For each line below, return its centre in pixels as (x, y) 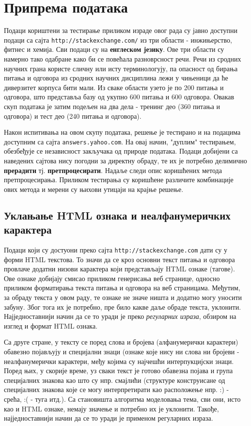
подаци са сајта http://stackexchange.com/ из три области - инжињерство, (118, 39)
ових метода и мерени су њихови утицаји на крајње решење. (94, 189)
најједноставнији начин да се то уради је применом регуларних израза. (109, 418)
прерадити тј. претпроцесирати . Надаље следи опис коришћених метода (113, 170)
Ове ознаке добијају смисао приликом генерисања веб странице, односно (112, 278)
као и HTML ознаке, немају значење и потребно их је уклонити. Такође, (111, 408)
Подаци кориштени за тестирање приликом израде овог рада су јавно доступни (121, 30)
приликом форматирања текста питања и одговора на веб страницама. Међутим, (122, 288)
